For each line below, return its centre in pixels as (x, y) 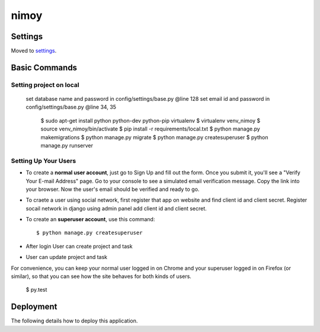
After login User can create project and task (79, 246)
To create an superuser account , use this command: (90, 219)
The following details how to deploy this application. (74, 321)
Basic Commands (44, 67)
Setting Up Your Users (44, 161)
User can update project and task (67, 257)
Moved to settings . (34, 51)
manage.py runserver (67, 145)
